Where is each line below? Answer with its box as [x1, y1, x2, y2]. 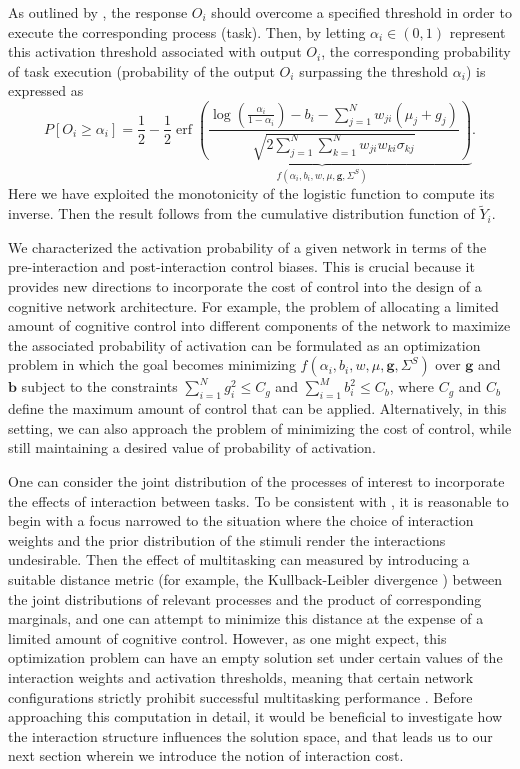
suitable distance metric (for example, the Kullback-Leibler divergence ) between [8, 568, 502, 589]
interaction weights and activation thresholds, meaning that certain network [8, 666, 474, 687]
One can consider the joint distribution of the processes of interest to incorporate [8, 470, 505, 491]
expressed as [8, 80, 84, 101]
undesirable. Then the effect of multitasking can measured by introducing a [8, 549, 470, 570]
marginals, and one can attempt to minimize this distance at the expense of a [8, 608, 484, 629]
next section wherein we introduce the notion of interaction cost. [8, 745, 404, 766]
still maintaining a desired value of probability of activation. [8, 437, 376, 458]
